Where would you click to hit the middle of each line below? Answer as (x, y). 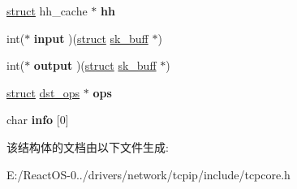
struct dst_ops (43, 92)
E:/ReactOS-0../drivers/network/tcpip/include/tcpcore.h (148, 174)
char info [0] (38, 120)
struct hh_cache (47, 11)
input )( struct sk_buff (91, 38)
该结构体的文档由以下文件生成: (88, 146)
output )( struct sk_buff (95, 65)
